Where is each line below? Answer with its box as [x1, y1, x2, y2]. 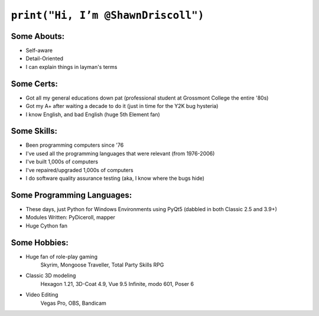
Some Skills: [11, 126, 58, 136]
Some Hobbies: [11, 238, 69, 248]
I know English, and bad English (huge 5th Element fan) [25, 111, 161, 118]
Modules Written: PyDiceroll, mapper [25, 214, 115, 221]
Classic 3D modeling [25, 272, 76, 279]
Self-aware [25, 47, 53, 54]
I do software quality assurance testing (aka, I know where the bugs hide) [25, 175, 205, 182]
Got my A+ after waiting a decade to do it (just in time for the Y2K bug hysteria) [25, 103, 219, 110]
